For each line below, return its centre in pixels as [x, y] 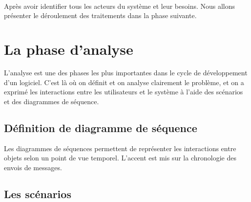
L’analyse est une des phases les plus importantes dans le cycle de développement [126, 73]
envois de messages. [33, 167]
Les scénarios [38, 193]
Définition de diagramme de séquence [101, 127]
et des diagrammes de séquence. [52, 101]
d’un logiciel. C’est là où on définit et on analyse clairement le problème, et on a [124, 82]
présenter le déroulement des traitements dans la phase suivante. [100, 15]
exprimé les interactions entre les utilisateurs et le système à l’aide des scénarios [124, 92]
